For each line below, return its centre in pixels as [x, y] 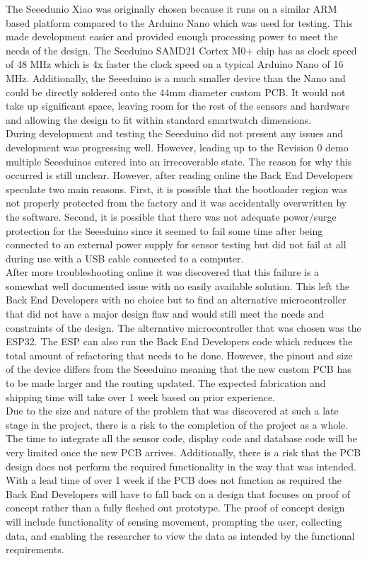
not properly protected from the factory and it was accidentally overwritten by [176, 203]
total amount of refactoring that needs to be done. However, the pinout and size [179, 355]
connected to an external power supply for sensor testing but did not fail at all [176, 244]
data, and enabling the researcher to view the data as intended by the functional [180, 535]
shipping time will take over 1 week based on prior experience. [141, 397]
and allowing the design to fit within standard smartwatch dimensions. [159, 119]
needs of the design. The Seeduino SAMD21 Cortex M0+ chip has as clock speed [181, 50]
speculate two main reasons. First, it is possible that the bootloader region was [177, 189]
